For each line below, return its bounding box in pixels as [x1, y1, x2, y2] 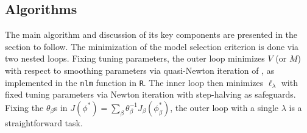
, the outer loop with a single [170, 101, 279, 113]
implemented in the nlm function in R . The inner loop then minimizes [5, 76, 264, 88]
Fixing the [5, 101, 44, 113]
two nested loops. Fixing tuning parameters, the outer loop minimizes [5, 52, 265, 65]
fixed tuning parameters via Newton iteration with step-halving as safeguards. [5, 88, 296, 101]
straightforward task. [5, 116, 83, 129]
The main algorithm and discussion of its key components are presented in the [5, 28, 298, 41]
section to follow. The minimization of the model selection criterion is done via [5, 40, 299, 52]
